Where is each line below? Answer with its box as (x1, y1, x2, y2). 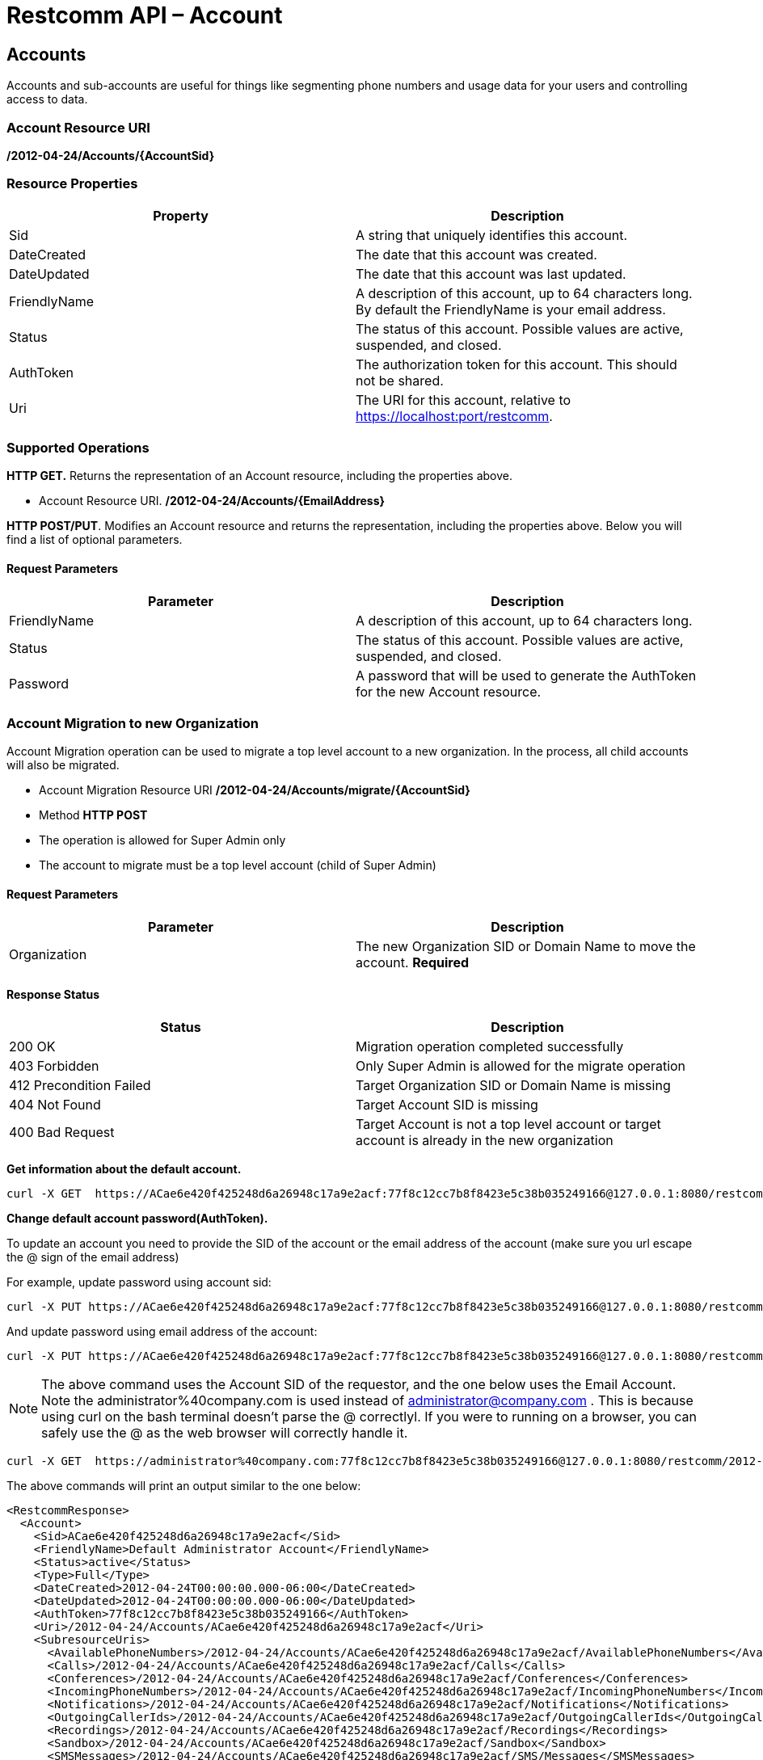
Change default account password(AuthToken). (6, 1211, 268, 1225)
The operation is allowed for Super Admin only (39, 833, 286, 848)
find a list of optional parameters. (6, 533, 183, 547)
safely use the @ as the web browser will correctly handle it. (41, 1424, 408, 1441)
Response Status (6, 987, 100, 1002)
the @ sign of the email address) (6, 1249, 179, 1264)
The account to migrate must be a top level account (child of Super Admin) (39, 858, 436, 873)
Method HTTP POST (39, 808, 148, 823)
